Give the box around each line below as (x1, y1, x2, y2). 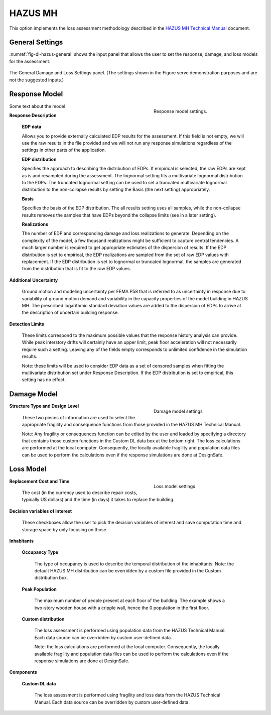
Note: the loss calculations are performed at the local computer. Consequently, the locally (34, 644, 220, 650)
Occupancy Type (22, 549, 59, 555)
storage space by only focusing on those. (22, 526, 108, 532)
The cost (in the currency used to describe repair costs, (22, 490, 138, 496)
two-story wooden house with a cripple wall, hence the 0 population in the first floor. (34, 605, 209, 611)
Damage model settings (154, 408, 203, 414)
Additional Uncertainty (9, 277, 58, 283)
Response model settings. (154, 108, 208, 114)
